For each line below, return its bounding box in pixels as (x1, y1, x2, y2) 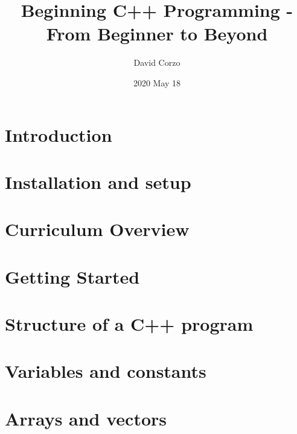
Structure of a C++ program (5, 311, 254, 336)
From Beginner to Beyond (46, 21, 268, 46)
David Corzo (133, 56, 180, 69)
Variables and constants (5, 359, 206, 383)
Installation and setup (5, 169, 191, 194)
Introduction (5, 122, 112, 147)
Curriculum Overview (5, 217, 190, 241)
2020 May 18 (133, 76, 181, 89)
